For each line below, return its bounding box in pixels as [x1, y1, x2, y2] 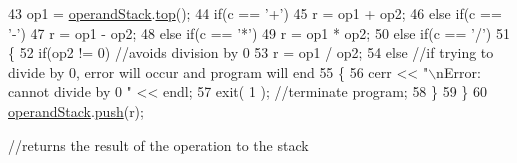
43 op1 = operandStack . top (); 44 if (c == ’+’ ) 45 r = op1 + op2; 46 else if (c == [8, 3, 502, 23]
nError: [436, 61, 481, 82]
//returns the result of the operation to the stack [8, 134, 309, 155]
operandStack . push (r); [8, 100, 144, 121]
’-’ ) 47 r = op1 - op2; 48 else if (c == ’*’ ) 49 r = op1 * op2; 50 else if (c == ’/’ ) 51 [8, 22, 510, 43]
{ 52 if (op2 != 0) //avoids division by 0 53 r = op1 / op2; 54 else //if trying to [8, 42, 494, 63]
